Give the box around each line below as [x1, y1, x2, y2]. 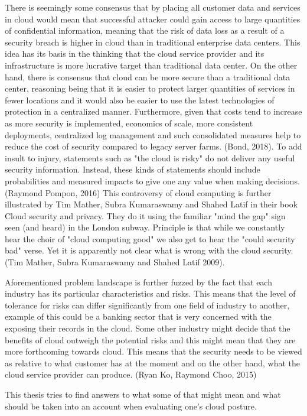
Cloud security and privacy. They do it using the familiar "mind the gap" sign [5, 209, 286, 222]
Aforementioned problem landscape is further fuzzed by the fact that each [5, 275, 272, 288]
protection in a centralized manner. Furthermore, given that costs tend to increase [5, 105, 302, 118]
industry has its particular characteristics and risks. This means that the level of [5, 287, 296, 300]
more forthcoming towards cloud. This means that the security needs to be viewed [5, 345, 302, 357]
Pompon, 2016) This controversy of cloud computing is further [45, 186, 272, 199]
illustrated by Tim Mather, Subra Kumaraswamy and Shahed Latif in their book [5, 198, 298, 210]
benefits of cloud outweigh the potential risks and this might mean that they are [5, 333, 296, 346]
